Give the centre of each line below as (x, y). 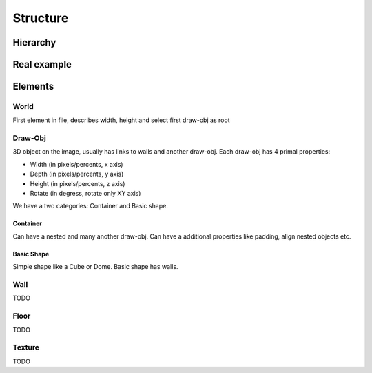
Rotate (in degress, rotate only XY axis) (85, 194)
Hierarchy (34, 42)
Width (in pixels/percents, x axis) (76, 164)
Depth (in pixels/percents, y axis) (77, 174)
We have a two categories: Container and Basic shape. (90, 206)
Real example (42, 64)
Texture (26, 347)
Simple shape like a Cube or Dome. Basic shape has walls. (95, 267)
